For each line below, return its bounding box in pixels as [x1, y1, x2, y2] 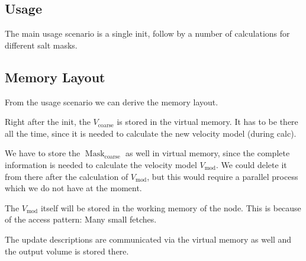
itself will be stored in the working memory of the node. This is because [40, 201, 301, 214]
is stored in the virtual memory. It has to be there [117, 115, 298, 128]
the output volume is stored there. [5, 244, 129, 257]
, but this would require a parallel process [147, 170, 298, 182]
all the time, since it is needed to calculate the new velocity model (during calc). [5, 127, 297, 139]
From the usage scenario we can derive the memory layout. [5, 95, 218, 108]
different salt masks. [5, 38, 78, 51]
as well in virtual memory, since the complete [125, 147, 290, 159]
